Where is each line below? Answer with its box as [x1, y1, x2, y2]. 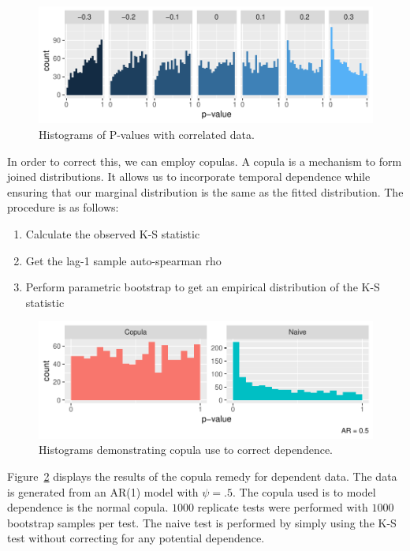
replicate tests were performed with [197, 499, 368, 515]
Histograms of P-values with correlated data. [39, 126, 255, 142]
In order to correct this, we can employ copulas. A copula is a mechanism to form [7, 152, 402, 169]
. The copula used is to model [232, 483, 376, 500]
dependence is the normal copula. [7, 499, 169, 515]
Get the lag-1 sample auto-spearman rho [25, 252, 222, 268]
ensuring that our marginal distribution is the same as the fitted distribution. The [7, 183, 404, 200]
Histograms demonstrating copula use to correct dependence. [39, 441, 334, 458]
